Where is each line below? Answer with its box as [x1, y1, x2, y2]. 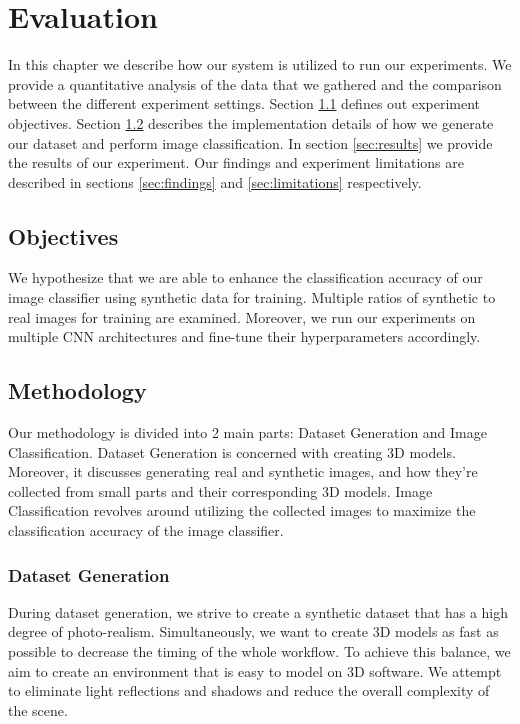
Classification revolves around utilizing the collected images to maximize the [8, 500, 476, 521]
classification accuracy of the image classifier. [8, 520, 284, 541]
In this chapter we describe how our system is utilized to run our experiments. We [8, 54, 512, 75]
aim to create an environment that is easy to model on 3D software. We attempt [8, 660, 502, 681]
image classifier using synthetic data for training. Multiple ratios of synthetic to [8, 287, 496, 308]
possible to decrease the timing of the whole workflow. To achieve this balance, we [8, 641, 511, 662]
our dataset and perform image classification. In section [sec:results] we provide [8, 132, 493, 153]
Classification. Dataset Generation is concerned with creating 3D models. [8, 441, 456, 462]
